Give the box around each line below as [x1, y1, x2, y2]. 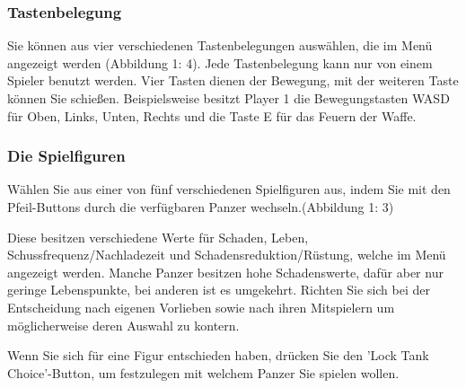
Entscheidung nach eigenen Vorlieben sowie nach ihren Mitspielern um [7, 297, 395, 316]
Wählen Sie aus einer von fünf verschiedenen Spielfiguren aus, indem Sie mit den [7, 180, 451, 198]
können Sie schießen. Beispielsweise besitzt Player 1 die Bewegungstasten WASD [7, 89, 450, 107]
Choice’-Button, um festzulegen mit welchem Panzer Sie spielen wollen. [7, 363, 400, 382]
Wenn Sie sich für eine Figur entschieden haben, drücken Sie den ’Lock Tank [7, 346, 429, 365]
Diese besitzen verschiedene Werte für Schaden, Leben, [7, 227, 309, 246]
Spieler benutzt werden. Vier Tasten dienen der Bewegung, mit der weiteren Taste [7, 71, 459, 90]
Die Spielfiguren [7, 145, 126, 167]
